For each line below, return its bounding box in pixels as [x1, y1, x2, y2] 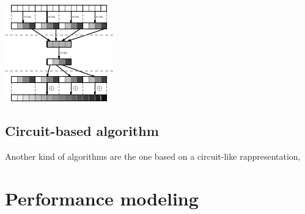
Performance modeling [5, 185, 199, 210]
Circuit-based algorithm [5, 121, 159, 140]
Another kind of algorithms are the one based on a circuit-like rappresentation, [5, 149, 301, 162]
